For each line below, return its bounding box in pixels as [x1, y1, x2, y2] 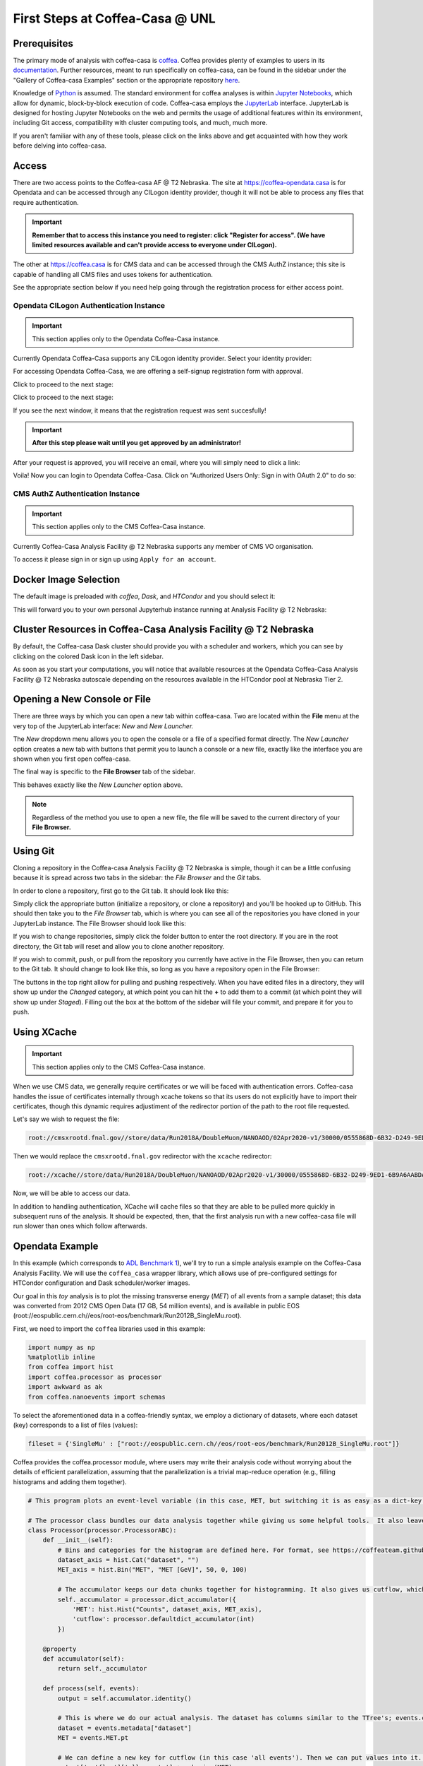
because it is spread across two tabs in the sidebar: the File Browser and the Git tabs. [13, 873, 262, 882]
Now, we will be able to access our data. [13, 1189, 130, 1197]
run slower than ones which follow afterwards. [13, 1222, 148, 1231]
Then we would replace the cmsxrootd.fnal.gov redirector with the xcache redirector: [13, 1152, 272, 1161]
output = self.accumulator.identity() [57, 1694, 192, 1702]
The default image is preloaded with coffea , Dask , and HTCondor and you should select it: [13, 592, 276, 600]
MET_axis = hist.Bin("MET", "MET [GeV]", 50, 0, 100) [57, 1565, 247, 1574]
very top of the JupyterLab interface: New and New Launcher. [13, 721, 194, 730]
